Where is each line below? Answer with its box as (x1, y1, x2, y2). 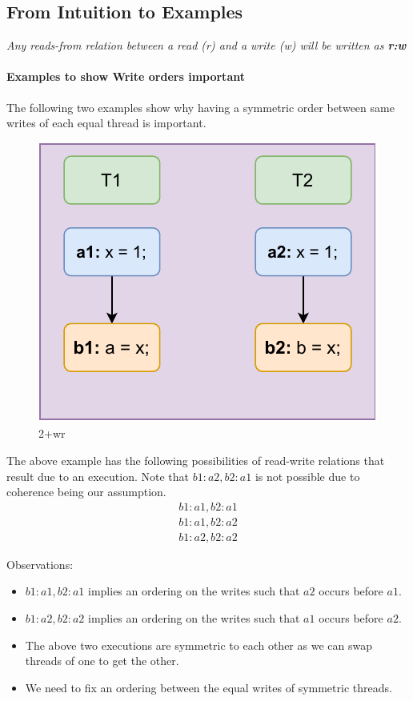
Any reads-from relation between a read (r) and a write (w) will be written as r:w (6, 37, 407, 54)
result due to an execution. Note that (6, 467, 190, 484)
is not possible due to (255, 467, 360, 484)
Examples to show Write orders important (6, 68, 245, 85)
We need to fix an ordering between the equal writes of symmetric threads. (25, 679, 392, 695)
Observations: (6, 555, 74, 572)
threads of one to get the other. (25, 652, 179, 669)
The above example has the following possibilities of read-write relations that (6, 451, 385, 468)
